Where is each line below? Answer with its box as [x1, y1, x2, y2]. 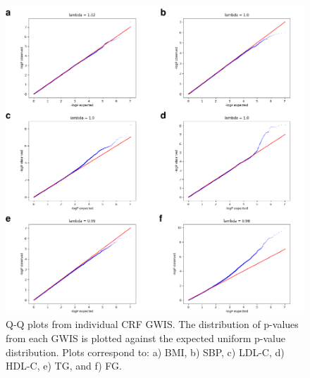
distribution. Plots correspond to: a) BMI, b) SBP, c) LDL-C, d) [6, 344, 285, 359]
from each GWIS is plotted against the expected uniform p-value [6, 331, 285, 346]
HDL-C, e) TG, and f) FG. [6, 358, 122, 373]
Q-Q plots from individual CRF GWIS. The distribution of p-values [6, 317, 299, 332]
